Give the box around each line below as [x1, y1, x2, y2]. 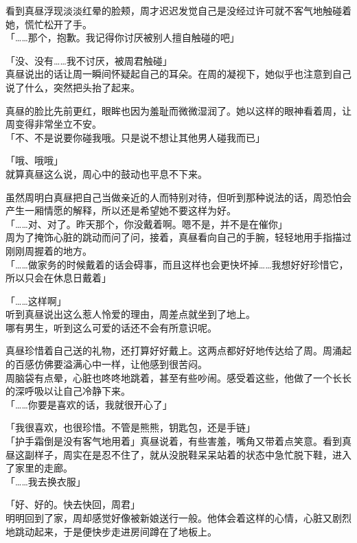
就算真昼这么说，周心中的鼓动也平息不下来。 [5, 166, 207, 181]
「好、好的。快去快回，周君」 [5, 497, 140, 511]
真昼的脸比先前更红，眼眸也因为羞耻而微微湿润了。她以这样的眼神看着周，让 [5, 103, 352, 117]
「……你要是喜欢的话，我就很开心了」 [5, 397, 172, 411]
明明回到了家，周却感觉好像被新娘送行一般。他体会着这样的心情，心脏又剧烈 [5, 511, 352, 524]
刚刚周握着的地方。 [5, 243, 92, 257]
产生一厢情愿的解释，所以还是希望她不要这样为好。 [5, 203, 236, 218]
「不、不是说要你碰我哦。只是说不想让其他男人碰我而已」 [5, 130, 265, 144]
